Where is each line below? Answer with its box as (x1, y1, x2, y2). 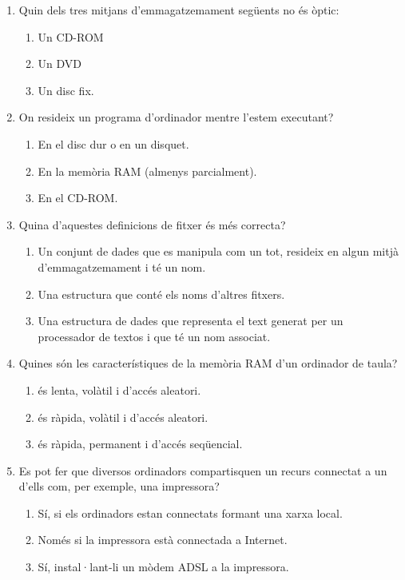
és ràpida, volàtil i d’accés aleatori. (38, 408, 208, 425)
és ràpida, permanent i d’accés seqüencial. (38, 435, 243, 452)
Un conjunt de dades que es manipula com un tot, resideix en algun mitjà (38, 243, 399, 260)
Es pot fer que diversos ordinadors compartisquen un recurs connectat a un (18, 462, 387, 479)
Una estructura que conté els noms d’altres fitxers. (38, 285, 285, 302)
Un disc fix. (38, 81, 94, 98)
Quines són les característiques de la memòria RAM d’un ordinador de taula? (18, 355, 398, 371)
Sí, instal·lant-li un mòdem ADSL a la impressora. (38, 558, 289, 575)
